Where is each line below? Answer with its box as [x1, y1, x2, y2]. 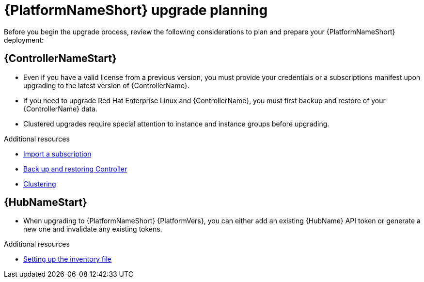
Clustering [23, 179, 56, 188]
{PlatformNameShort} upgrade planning [4, 2, 268, 18]
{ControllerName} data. [23, 104, 97, 113]
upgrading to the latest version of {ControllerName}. [23, 81, 189, 90]
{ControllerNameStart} [4, 52, 117, 65]
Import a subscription [23, 149, 92, 158]
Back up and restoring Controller [23, 164, 127, 173]
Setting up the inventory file [23, 255, 111, 264]
